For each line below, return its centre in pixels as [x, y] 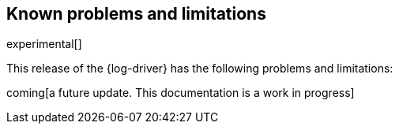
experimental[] [44, 44]
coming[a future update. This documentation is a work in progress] [181, 93]
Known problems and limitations [136, 14]
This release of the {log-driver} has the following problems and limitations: [200, 69]
